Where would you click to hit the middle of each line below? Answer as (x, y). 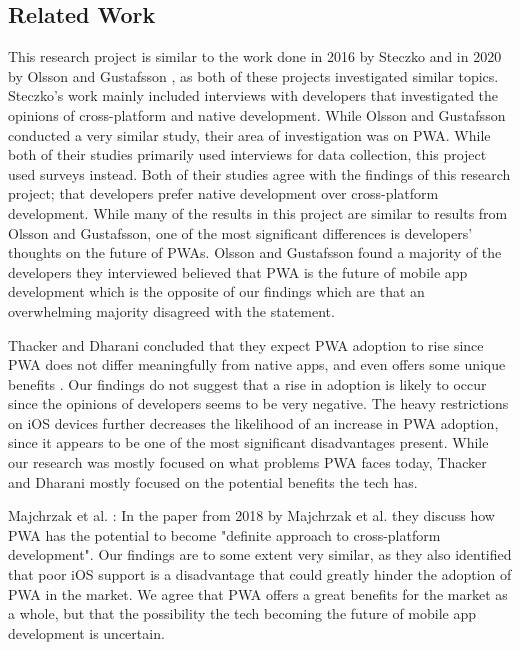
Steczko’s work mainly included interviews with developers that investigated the (253, 95)
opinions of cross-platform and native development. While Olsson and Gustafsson (257, 114)
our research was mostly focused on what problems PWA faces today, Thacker (247, 462)
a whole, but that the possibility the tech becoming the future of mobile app (242, 613)
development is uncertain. (86, 632)
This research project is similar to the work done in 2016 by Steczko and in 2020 (255, 56)
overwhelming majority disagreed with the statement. (171, 310)
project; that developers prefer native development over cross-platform (223, 193)
